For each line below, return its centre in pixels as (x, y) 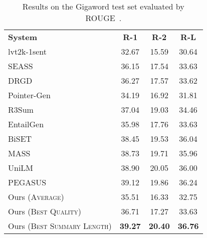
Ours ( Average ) (36, 197)
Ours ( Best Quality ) (45, 211)
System (23, 37)
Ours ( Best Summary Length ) (60, 226)
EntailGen (26, 124)
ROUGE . (103, 18)
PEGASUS (27, 182)
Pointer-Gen (29, 95)
